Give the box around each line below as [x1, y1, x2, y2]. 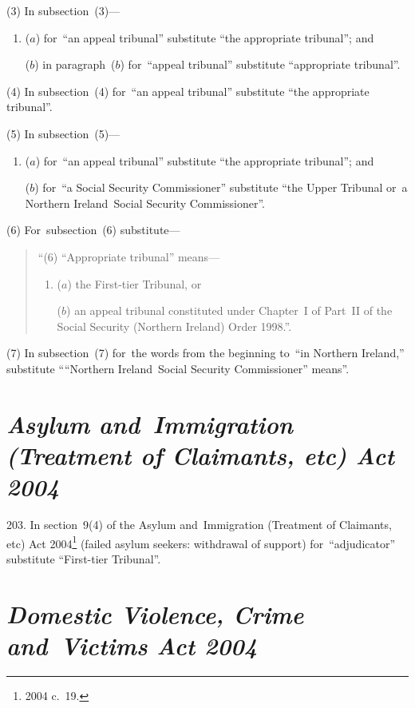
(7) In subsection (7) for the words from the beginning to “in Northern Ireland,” [6, 344, 405, 361]
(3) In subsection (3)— [6, 2, 121, 18]
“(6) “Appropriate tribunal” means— [38, 248, 220, 265]
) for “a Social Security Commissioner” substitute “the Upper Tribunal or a [34, 179, 408, 196]
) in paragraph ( [34, 56, 116, 73]
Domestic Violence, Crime [6, 597, 304, 630]
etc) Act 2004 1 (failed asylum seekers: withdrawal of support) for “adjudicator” [6, 532, 396, 551]
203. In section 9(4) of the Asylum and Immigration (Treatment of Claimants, [6, 516, 392, 532]
